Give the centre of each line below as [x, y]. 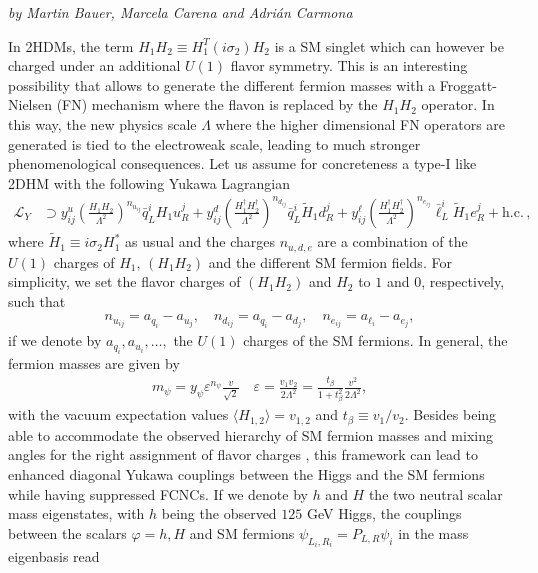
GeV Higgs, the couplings [384, 513]
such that [37, 300]
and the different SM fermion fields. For [330, 261]
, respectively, [463, 281]
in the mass [433, 532]
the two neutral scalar [435, 493]
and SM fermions [242, 532]
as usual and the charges [199, 241]
